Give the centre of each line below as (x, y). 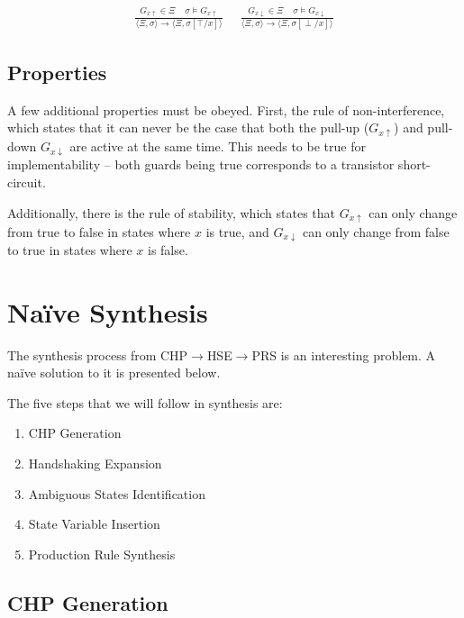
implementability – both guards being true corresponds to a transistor (201, 164)
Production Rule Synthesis (102, 554)
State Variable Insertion (94, 524)
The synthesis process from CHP (98, 354)
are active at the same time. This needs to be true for (218, 146)
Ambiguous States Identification (117, 493)
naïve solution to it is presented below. (114, 373)
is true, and (237, 231)
